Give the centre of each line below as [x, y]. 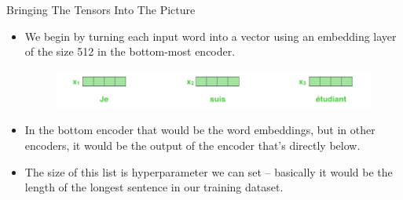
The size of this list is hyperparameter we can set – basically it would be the [209, 171]
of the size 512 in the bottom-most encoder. [130, 51]
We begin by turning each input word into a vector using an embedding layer [211, 36]
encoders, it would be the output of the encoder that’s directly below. [192, 145]
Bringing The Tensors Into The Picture [101, 9]
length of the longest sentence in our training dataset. [154, 187]
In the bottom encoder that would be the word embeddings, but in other [200, 130]
